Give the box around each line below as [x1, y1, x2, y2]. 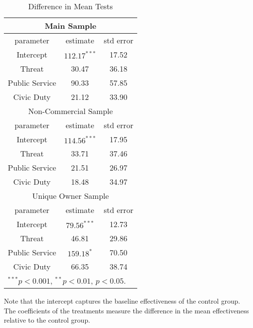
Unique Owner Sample [32, 190, 109, 201]
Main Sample [44, 20, 97, 31]
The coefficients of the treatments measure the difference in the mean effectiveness [4, 305, 249, 315]
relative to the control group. [4, 315, 90, 325]
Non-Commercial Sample [28, 105, 113, 116]
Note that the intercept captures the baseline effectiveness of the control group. [4, 296, 240, 306]
